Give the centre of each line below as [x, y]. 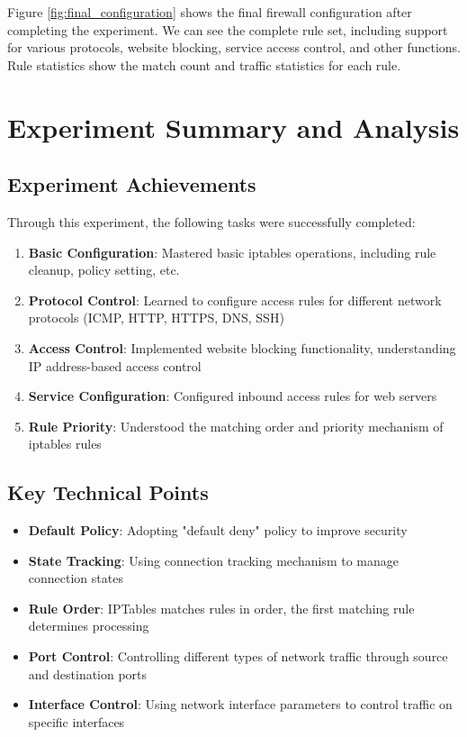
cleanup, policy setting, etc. [104, 270]
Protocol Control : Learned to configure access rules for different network [235, 300]
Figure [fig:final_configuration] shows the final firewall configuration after [210, 12]
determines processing [89, 626]
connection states [76, 578]
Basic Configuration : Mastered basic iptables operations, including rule [232, 252]
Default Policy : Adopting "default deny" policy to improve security [218, 530]
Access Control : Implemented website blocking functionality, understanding [242, 347]
